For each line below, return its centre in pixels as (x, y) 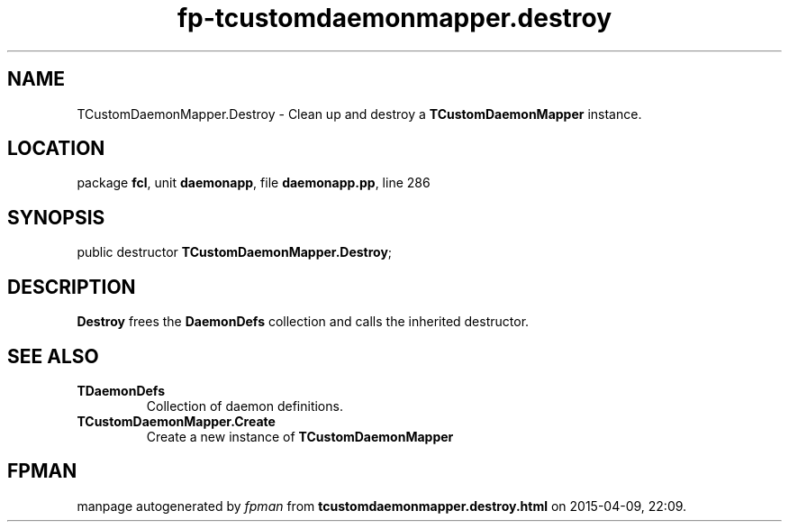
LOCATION (56, 149)
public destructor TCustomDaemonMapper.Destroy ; (235, 252)
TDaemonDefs (121, 390)
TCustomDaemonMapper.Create (176, 421)
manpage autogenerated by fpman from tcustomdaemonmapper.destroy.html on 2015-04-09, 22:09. (382, 506)
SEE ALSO (53, 356)
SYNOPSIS (56, 217)
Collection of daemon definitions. (245, 406)
